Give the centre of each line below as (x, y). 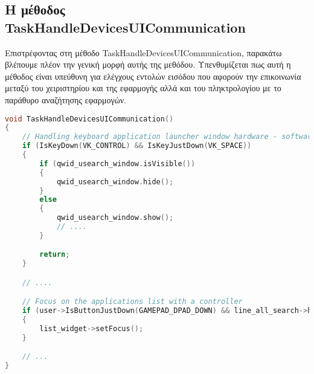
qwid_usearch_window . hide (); (115, 182)
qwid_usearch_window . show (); (115, 218)
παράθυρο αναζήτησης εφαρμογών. (66, 99)
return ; (55, 255)
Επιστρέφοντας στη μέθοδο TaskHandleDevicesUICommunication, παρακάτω (143, 52)
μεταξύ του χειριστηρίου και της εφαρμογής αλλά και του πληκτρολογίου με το (143, 88)
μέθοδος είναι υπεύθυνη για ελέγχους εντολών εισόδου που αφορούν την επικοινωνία (153, 76)
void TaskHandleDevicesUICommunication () (89, 119)
